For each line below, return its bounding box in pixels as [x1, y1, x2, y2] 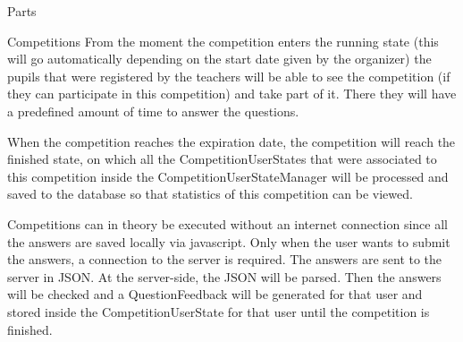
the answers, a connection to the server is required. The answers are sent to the [7, 250, 442, 269]
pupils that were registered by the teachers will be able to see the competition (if [7, 66, 450, 85]
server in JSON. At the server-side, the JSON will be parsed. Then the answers [7, 267, 442, 286]
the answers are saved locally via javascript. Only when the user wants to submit [7, 232, 450, 251]
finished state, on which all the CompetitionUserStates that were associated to [7, 150, 437, 168]
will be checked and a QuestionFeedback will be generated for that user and [7, 285, 423, 304]
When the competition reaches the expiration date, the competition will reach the [7, 132, 456, 150]
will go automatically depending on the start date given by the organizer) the [7, 49, 432, 68]
